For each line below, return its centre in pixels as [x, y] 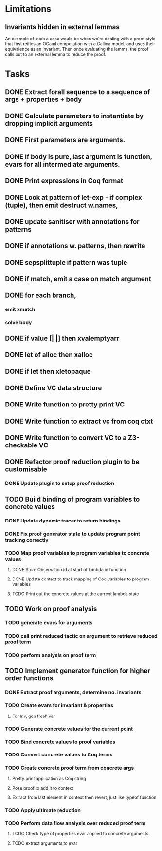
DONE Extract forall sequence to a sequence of [78, 92]
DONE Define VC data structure [54, 388]
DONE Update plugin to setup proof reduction [60, 484]
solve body [18, 323]
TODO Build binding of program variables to [72, 499]
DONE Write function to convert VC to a [66, 438]
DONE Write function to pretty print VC [65, 405]
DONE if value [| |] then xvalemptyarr [62, 338]
